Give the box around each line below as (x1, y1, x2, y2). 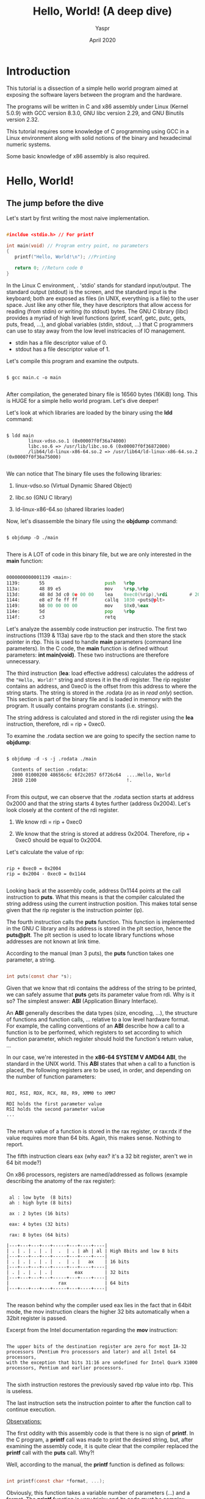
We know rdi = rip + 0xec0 (15, 818, 82, 825)
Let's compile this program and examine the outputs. (6, 357, 139, 364)
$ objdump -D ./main (6, 534, 59, 540)
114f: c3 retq (6, 614, 116, 621)
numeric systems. (6, 141, 51, 148)
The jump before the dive (6, 198, 104, 208)
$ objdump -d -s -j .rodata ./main (6, 756, 97, 762)
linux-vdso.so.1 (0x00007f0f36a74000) (28, 438, 127, 444)
